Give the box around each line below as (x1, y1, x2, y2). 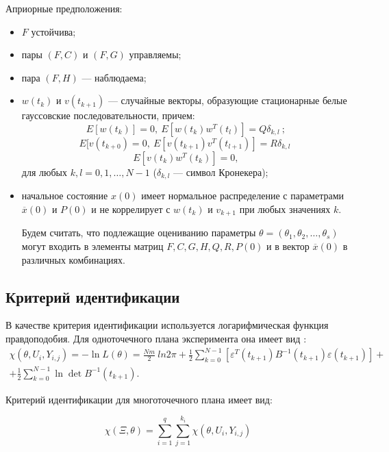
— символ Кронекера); (173, 164, 268, 179)
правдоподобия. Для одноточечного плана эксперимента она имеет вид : (5, 331, 307, 346)
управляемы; (129, 47, 181, 62)
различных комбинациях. (21, 252, 125, 266)
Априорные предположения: (5, 1, 123, 15)
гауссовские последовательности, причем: (21, 108, 195, 123)
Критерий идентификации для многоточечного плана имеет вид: (5, 392, 273, 406)
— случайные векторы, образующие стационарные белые (108, 93, 347, 108)
